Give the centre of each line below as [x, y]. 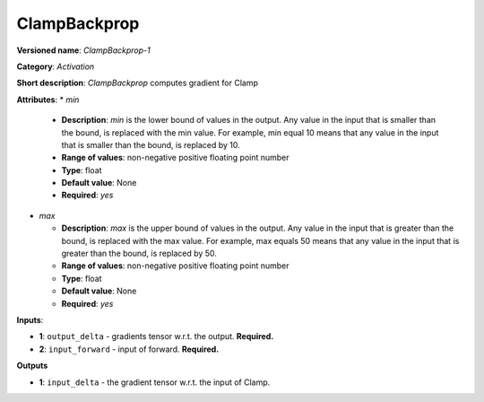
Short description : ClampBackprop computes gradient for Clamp [138, 83]
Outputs [32, 366]
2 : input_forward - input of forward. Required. [129, 349]
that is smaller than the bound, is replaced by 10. [151, 144]
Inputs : [30, 319]
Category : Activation [56, 66]
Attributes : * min [48, 100]
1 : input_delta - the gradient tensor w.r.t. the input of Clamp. [155, 382]
